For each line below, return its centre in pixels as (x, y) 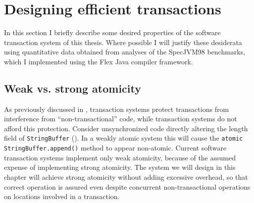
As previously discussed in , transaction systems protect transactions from (117, 109)
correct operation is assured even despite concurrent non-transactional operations (127, 186)
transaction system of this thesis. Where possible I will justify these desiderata (123, 42)
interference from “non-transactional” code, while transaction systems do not (121, 119)
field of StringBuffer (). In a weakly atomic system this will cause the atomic (124, 138)
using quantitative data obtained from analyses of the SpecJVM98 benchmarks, (125, 52)
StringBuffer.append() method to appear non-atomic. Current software (115, 148)
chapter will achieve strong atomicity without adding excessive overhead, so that (126, 177)
